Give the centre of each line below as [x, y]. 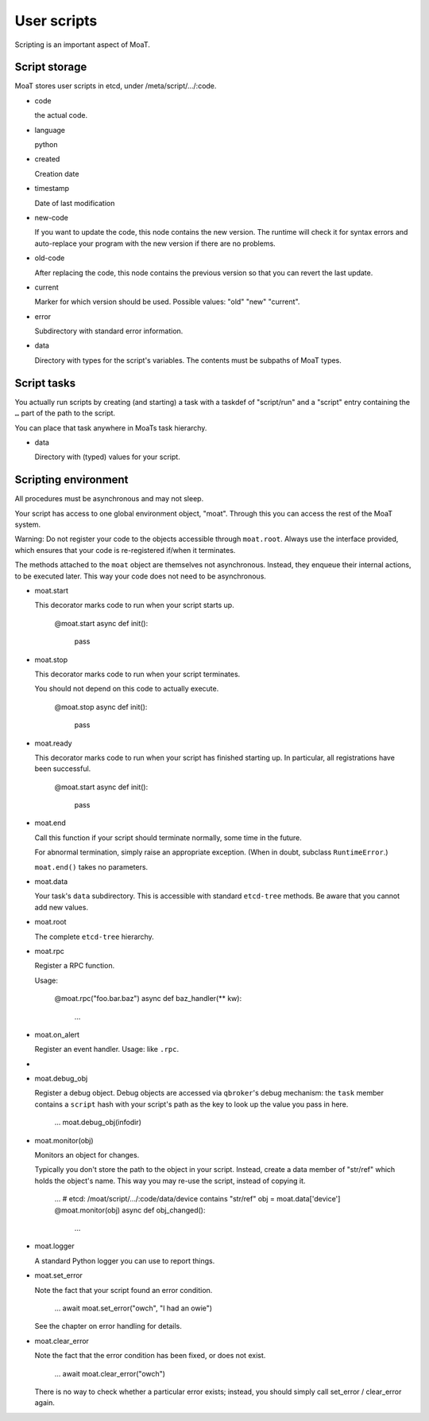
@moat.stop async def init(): [101, 707]
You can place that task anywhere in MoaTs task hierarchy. [111, 428]
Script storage [51, 67]
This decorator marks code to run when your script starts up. [134, 605]
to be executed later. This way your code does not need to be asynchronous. [140, 576]
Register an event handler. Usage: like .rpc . [106, 1049]
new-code [52, 217]
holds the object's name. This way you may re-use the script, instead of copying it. [170, 1181]
